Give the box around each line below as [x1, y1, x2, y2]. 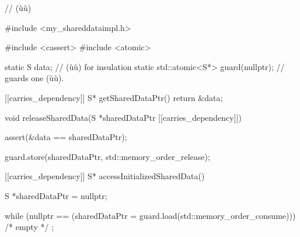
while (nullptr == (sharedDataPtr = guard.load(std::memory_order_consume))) [5, 209, 296, 221]
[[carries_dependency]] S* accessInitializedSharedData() [5, 170, 205, 182]
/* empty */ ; [5, 221, 54, 233]
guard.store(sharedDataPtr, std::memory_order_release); [5, 150, 210, 162]
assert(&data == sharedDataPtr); [5, 131, 127, 143]
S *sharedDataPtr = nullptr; [5, 189, 107, 201]
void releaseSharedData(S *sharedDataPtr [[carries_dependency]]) [5, 111, 242, 123]
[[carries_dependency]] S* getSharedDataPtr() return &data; [5, 91, 223, 103]
